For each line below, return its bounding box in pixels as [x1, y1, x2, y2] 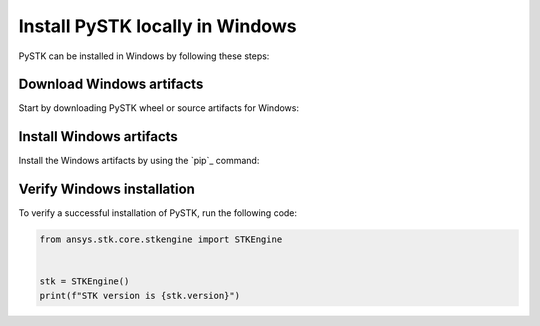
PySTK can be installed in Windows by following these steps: [18, 50, 270, 62]
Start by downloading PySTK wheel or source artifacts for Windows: [18, 102, 300, 114]
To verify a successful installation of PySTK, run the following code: [18, 207, 298, 219]
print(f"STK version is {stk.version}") [39, 290, 240, 301]
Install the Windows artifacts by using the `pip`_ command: [18, 155, 260, 167]
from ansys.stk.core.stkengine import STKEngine [39, 234, 283, 245]
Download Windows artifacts [18, 76, 204, 93]
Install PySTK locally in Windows [18, 15, 297, 37]
